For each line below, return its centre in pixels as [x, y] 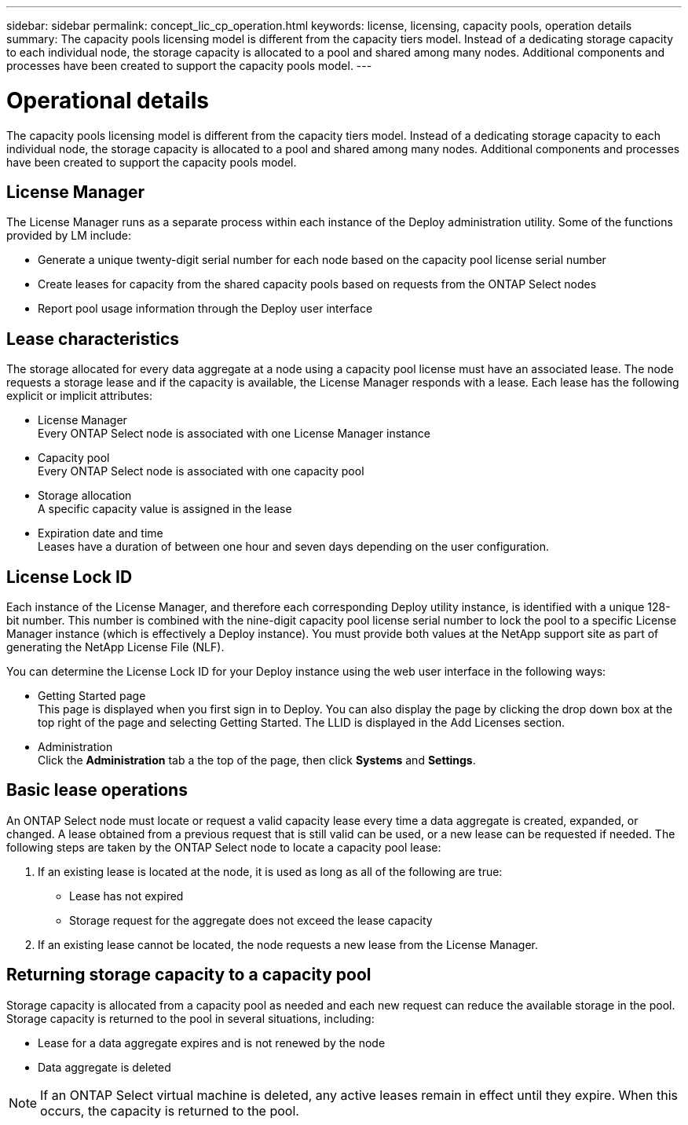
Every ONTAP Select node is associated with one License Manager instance [234, 434]
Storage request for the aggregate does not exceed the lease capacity [251, 920]
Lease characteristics [93, 339]
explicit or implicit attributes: [79, 396]
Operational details [108, 100]
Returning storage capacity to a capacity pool [189, 975]
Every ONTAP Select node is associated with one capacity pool [201, 471]
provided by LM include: [69, 236]
